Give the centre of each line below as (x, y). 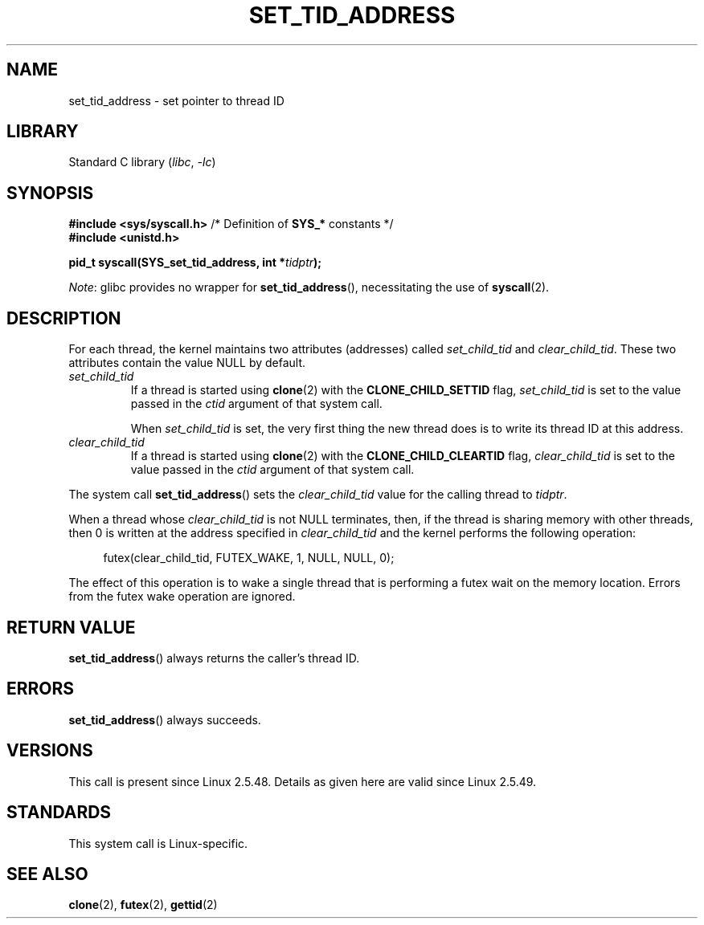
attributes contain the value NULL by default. (187, 363)
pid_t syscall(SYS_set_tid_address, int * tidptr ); (195, 263)
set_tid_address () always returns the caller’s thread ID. (214, 658)
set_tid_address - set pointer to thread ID (176, 100)
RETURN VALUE (71, 627)
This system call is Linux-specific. (158, 843)
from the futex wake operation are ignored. (182, 597)
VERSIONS (50, 751)
